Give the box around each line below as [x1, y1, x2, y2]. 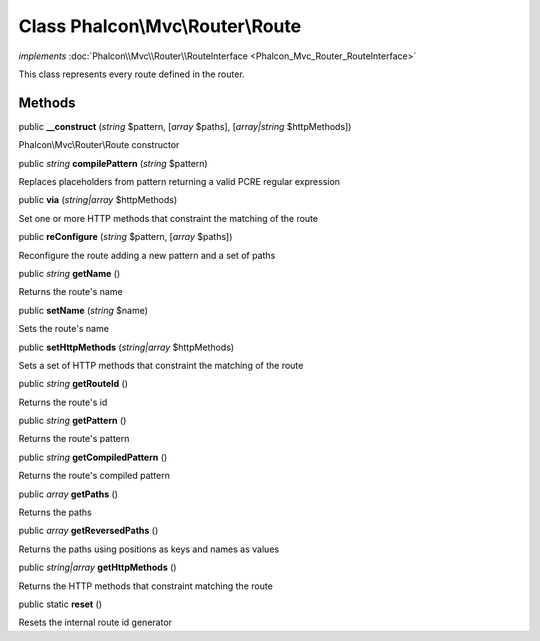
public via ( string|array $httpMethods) [18, 194, 178, 206]
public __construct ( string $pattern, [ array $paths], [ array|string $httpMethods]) [18, 120, 352, 132]
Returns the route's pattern [18, 433, 130, 445]
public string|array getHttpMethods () [18, 561, 177, 574]
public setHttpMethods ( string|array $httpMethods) [18, 341, 235, 353]
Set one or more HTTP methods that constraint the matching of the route [18, 212, 319, 224]
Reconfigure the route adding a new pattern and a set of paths [18, 249, 276, 261]
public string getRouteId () [18, 378, 129, 390]
